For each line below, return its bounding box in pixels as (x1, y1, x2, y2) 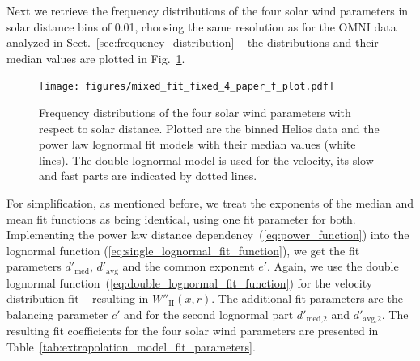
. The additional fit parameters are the (211, 290, 403, 307)
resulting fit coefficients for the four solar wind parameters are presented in (6, 322, 379, 339)
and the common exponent (122, 258, 255, 275)
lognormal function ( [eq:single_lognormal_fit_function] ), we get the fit (6, 241, 360, 258)
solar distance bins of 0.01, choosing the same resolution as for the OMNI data (6, 18, 397, 35)
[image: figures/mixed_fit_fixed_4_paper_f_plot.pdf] (39, 81, 335, 93)
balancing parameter (6, 306, 108, 323)
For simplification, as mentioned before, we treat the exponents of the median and (6, 195, 414, 211)
